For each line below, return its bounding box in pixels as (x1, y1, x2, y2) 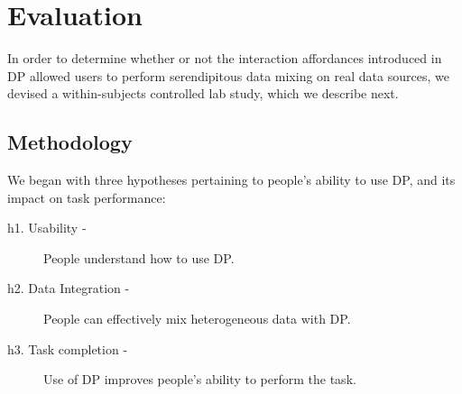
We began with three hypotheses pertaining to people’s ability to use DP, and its (7, 170, 456, 189)
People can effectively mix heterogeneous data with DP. (43, 309, 351, 328)
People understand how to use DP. (43, 248, 235, 267)
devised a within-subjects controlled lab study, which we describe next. (7, 84, 399, 103)
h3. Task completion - (7, 339, 128, 358)
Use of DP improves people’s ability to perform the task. (43, 370, 356, 389)
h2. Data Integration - (7, 279, 130, 298)
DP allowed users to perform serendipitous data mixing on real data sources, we (7, 66, 449, 85)
